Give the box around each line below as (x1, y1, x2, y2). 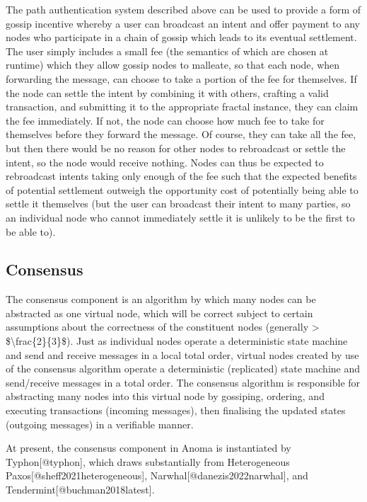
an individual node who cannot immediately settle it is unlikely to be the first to (6, 210, 355, 224)
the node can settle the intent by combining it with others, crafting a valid (6, 85, 329, 100)
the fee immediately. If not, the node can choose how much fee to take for (6, 113, 325, 127)
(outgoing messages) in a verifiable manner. (6, 416, 194, 431)
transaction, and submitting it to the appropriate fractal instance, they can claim (6, 99, 359, 114)
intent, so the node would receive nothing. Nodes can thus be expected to (6, 154, 324, 169)
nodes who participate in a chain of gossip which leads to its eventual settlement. (6, 30, 357, 45)
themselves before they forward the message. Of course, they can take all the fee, (6, 127, 356, 142)
